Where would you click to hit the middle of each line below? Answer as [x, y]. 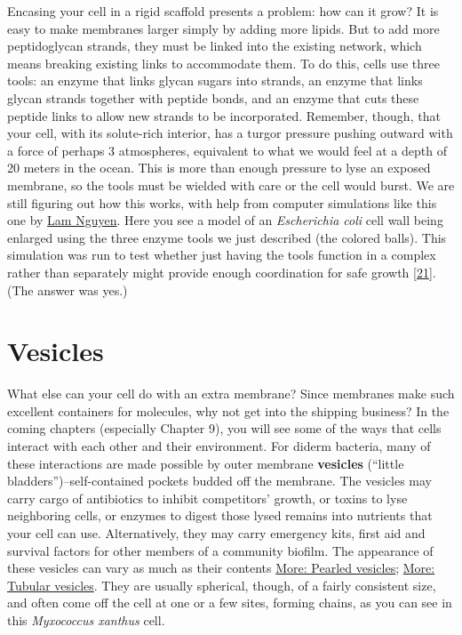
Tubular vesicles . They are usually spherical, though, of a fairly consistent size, [222, 585]
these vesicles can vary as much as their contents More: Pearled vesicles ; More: [221, 568]
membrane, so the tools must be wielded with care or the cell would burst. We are [231, 185]
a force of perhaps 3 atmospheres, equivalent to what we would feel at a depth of [227, 150]
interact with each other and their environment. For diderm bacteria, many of [219, 446]
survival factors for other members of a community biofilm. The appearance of [220, 550]
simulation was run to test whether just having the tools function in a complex [222, 255]
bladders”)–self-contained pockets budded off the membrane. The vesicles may [219, 481]
